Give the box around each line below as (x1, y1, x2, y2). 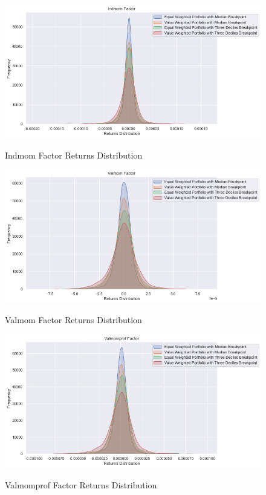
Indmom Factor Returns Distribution (5, 148, 143, 161)
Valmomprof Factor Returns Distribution (5, 478, 157, 491)
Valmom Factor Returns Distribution (5, 313, 142, 326)
